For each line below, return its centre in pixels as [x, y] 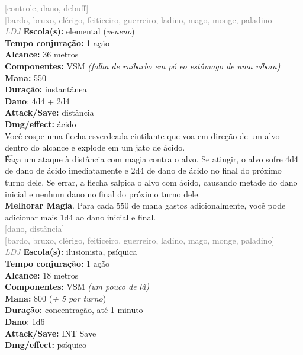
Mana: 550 [26, 77]
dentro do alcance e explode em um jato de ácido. [95, 147]
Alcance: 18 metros [42, 275]
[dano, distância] [35, 228]
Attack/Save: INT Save [51, 333]
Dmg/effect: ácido [41, 124]
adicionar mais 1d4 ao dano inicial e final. [80, 217]
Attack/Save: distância [49, 112]
